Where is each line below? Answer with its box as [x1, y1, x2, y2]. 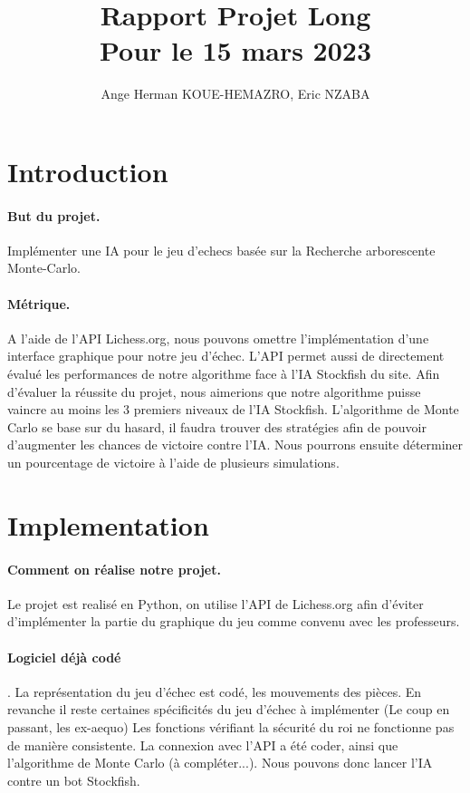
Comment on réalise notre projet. [7, 559, 221, 578]
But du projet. [7, 206, 101, 225]
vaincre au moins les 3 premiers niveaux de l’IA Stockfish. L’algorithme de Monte [7, 400, 459, 419]
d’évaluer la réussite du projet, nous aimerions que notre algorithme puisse [7, 382, 421, 401]
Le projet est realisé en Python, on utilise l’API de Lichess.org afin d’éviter [7, 594, 424, 613]
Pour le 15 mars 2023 [99, 32, 372, 69]
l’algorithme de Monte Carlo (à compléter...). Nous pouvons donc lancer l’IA [7, 753, 433, 772]
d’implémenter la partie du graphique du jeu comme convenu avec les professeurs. [7, 612, 460, 631]
